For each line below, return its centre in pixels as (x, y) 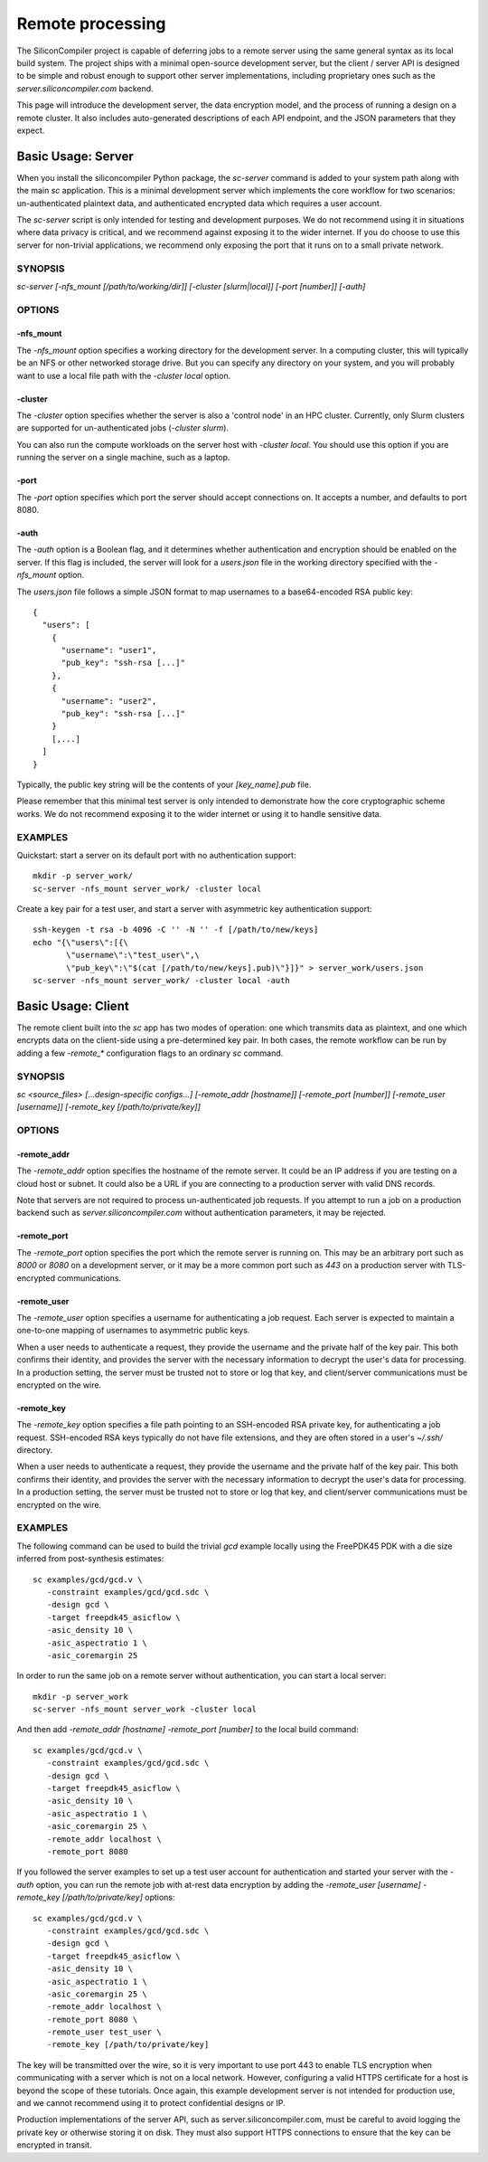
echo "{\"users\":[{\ (80, 942)
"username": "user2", (109, 701)
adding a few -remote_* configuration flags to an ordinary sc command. (150, 1053)
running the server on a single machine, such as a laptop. (123, 458)
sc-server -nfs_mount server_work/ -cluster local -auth (162, 981)
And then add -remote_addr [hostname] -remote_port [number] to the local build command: (188, 1730)
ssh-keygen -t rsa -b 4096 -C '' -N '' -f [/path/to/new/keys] (176, 930)
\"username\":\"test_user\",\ (133, 955)
